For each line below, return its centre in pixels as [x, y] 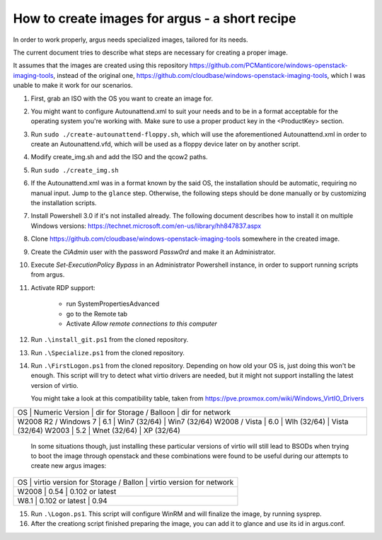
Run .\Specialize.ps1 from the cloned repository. [108, 352]
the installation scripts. [64, 203]
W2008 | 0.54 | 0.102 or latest [67, 491]
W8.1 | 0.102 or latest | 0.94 [62, 500]
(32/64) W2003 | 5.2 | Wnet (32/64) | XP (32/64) [99, 430]
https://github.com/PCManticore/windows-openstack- [268, 65]
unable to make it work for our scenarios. [73, 86]
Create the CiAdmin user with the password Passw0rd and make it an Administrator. [153, 252]
